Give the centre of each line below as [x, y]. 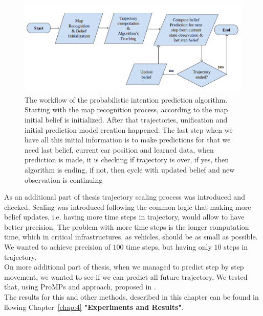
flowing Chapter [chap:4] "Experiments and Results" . [94, 307]
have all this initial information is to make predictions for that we [128, 140]
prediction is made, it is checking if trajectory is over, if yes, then [127, 160]
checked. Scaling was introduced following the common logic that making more [128, 206]
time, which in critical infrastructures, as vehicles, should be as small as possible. [131, 237]
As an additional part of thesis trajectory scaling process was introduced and [125, 197]
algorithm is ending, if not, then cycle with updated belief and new [130, 169]
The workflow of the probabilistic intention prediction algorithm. [126, 99]
